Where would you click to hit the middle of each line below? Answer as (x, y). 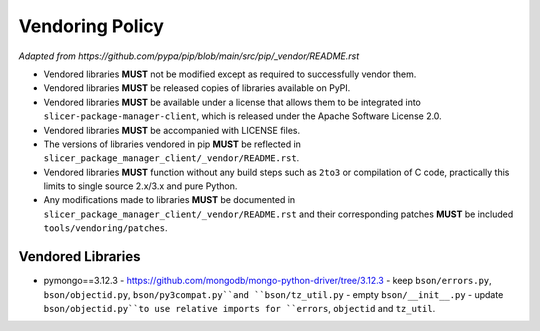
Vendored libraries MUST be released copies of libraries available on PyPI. (197, 88)
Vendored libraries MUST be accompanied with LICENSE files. (171, 130)
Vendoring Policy (91, 26)
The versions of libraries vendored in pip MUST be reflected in (172, 144)
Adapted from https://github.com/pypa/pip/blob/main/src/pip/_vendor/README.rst (189, 56)
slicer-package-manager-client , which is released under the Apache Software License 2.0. (242, 116)
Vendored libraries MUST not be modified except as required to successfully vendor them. (230, 74)
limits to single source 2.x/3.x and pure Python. (140, 186)
